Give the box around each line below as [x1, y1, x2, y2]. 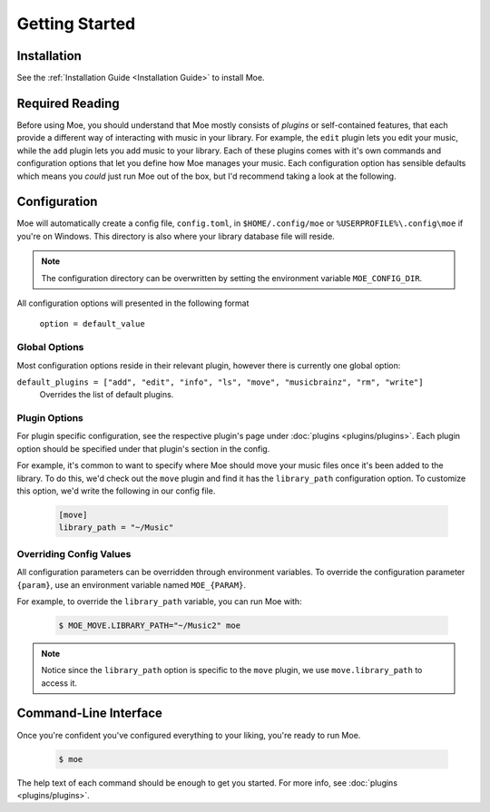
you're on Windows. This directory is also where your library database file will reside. [16, 230, 335, 241]
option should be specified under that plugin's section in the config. [16, 443, 270, 454]
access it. [41, 677, 77, 689]
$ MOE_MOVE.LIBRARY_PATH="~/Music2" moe [58, 620, 240, 631]
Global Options [16, 341, 84, 354]
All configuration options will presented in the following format [16, 298, 250, 308]
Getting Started [16, 14, 136, 34]
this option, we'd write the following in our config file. [16, 485, 216, 496]
